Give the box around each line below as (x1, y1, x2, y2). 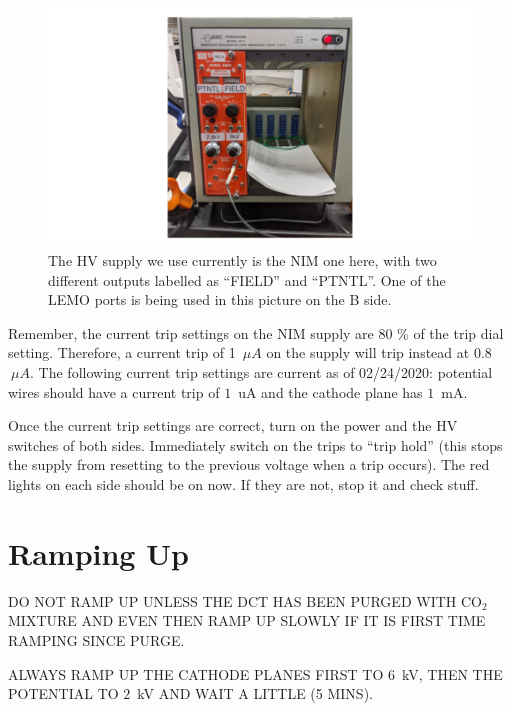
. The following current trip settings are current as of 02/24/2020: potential (30, 362, 493, 383)
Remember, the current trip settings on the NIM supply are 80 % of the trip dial (8, 322, 504, 343)
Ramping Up (8, 532, 189, 573)
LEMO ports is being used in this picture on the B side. (48, 289, 392, 310)
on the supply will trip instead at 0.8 (266, 342, 492, 363)
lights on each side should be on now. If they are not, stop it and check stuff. (8, 474, 479, 495)
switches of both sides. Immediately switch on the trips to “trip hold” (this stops (8, 434, 503, 455)
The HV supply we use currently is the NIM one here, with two (48, 250, 437, 271)
